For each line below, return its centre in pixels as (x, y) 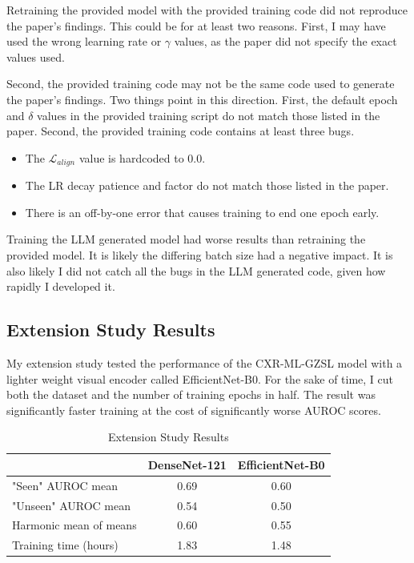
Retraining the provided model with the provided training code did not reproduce (207, 10)
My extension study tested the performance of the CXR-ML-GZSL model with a (205, 362)
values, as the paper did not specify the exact (285, 41)
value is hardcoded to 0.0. (142, 157)
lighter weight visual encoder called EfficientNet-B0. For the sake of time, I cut (200, 378)
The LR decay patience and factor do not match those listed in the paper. (207, 185)
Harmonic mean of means (74, 525)
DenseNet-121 (187, 464)
